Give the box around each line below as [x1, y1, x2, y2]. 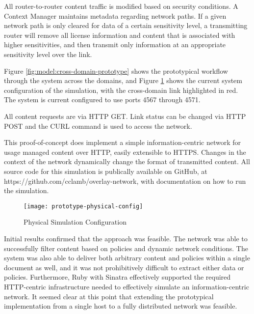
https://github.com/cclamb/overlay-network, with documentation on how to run [4, 175, 246, 186]
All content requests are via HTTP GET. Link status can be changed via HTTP [4, 111, 246, 121]
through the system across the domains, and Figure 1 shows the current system [4, 75, 242, 86]
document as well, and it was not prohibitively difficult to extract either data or [4, 262, 244, 272]
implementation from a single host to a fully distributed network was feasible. [4, 301, 237, 311]
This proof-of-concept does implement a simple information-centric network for [4, 137, 241, 147]
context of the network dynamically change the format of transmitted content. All [4, 156, 250, 167]
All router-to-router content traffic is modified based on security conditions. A [4, 1, 238, 11]
